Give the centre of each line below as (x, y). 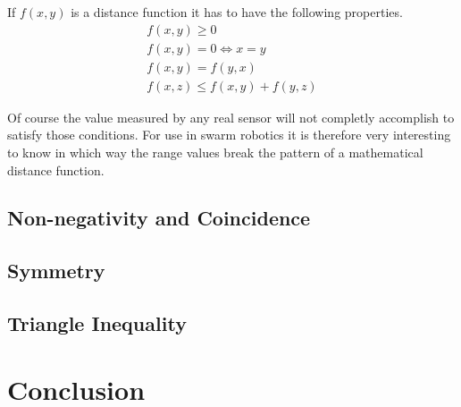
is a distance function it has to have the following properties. (237, 12)
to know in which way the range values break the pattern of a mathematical (215, 152)
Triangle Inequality (97, 323)
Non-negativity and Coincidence (159, 218)
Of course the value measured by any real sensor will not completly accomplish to (231, 117)
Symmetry (56, 271)
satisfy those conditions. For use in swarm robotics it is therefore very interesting (229, 135)
